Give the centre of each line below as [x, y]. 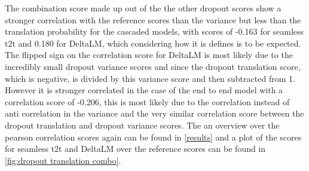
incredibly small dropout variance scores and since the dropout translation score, [153, 66]
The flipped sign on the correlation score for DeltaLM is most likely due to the [149, 55]
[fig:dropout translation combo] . [63, 160]
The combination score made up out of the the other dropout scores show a [143, 8]
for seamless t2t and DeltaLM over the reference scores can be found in [135, 149]
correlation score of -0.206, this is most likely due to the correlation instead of [147, 101]
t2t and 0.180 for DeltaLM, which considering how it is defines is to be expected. [153, 43]
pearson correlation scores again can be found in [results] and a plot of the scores [153, 137]
